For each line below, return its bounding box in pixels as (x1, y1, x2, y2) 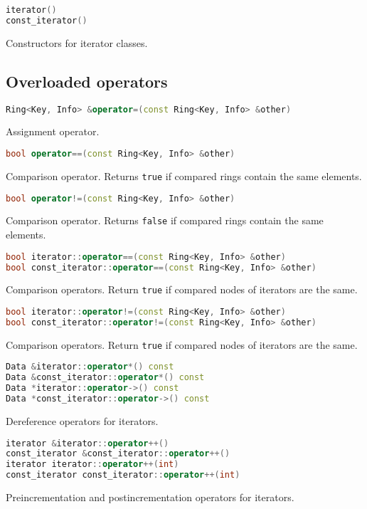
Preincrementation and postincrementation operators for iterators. (6, 490, 294, 505)
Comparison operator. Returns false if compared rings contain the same (6, 213, 324, 228)
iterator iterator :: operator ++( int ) (6, 459, 179, 470)
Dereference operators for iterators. (6, 413, 159, 428)
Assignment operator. (6, 124, 100, 139)
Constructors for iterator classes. (6, 35, 148, 50)
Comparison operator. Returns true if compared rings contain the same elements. (6, 168, 362, 183)
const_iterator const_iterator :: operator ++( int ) (6, 470, 240, 481)
